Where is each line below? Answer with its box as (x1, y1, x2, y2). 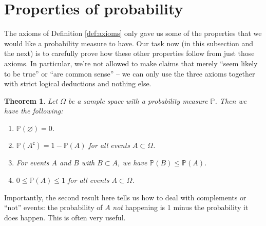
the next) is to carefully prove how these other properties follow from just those (4, 48, 255, 59)
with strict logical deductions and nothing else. (4, 78, 151, 89)
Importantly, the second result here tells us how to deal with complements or (4, 192, 246, 202)
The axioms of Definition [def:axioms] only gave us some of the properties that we (4, 28, 262, 39)
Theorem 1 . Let (4, 95, 58, 106)
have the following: (4, 105, 63, 116)
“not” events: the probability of (4, 202, 103, 213)
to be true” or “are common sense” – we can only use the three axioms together (4, 68, 255, 79)
